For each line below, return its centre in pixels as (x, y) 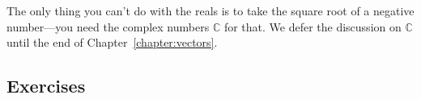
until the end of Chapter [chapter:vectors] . (112, 42)
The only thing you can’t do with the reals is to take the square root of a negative (210, 10)
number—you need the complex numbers (108, 26)
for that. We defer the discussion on (313, 26)
